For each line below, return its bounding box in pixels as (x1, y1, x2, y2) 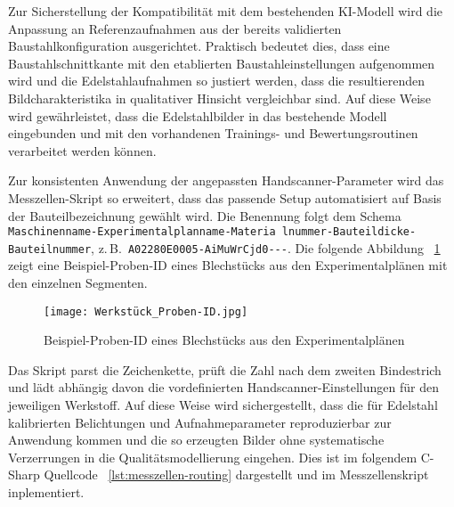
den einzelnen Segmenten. (8, 274, 148, 292)
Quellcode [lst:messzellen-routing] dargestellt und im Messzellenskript (44, 465, 429, 484)
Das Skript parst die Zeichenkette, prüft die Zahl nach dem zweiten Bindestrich (8, 360, 442, 379)
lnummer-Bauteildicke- (281, 225, 417, 239)
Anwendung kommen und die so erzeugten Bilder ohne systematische (8, 430, 385, 449)
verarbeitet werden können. (8, 141, 157, 159)
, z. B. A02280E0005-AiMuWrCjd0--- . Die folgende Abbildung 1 (91, 238, 441, 257)
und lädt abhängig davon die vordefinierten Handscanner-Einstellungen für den (8, 378, 439, 397)
